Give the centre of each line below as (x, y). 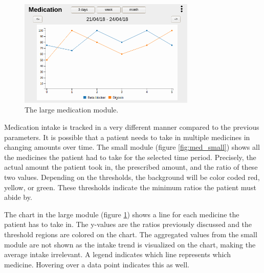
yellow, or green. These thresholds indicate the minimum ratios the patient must (130, 187)
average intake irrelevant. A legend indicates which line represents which (117, 254)
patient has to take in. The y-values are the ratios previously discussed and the (128, 224)
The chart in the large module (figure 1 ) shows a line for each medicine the (122, 214)
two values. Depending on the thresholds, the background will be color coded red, (132, 177)
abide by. (18, 197)
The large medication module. (72, 110)
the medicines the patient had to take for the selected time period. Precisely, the (130, 157)
